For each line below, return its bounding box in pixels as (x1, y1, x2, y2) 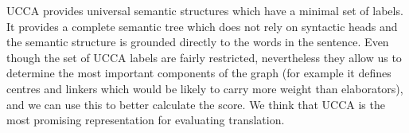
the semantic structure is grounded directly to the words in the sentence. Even (6, 33, 389, 50)
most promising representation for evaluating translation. (6, 111, 285, 128)
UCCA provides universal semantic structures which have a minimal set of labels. (6, 2, 403, 18)
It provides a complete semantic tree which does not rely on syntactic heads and (6, 18, 398, 34)
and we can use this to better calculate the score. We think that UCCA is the (6, 96, 385, 112)
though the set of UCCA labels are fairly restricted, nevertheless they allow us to (6, 49, 402, 65)
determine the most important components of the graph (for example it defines (6, 65, 391, 81)
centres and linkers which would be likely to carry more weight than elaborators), (6, 80, 403, 96)
